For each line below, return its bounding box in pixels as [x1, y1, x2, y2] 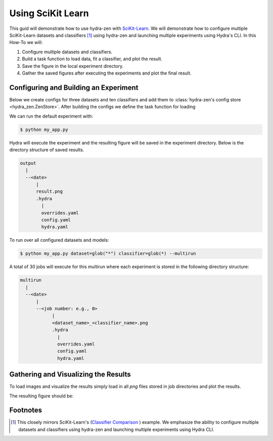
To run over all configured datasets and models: [9, 237, 109, 243]
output [20, 160, 36, 166]
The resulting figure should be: [9, 393, 74, 399]
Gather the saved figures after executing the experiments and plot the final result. [22, 70, 192, 76]
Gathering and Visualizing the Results [9, 370, 131, 379]
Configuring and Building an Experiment [9, 83, 139, 92]
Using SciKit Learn [9, 8, 89, 19]
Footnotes [9, 406, 42, 415]
